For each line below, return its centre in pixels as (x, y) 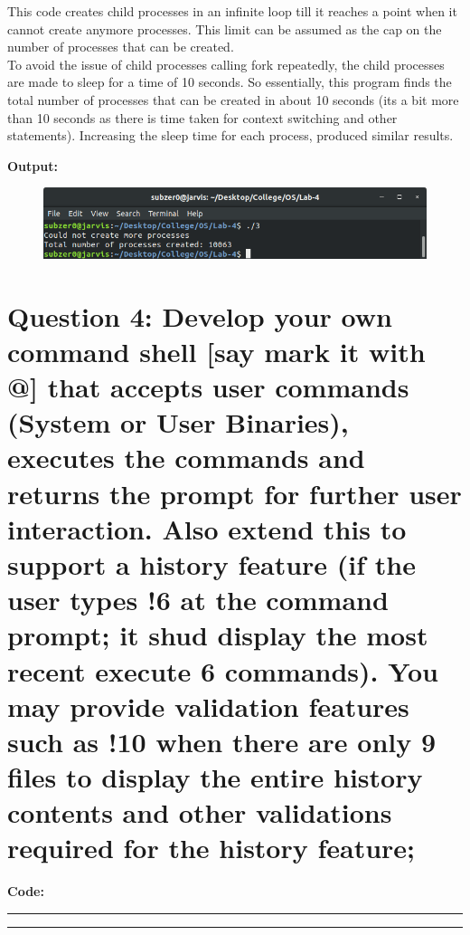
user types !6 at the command (198, 600)
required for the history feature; (211, 848)
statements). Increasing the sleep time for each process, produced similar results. (230, 135)
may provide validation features (208, 706)
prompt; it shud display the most (218, 635)
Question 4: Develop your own (200, 315)
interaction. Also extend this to (207, 528)
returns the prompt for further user (235, 493)
